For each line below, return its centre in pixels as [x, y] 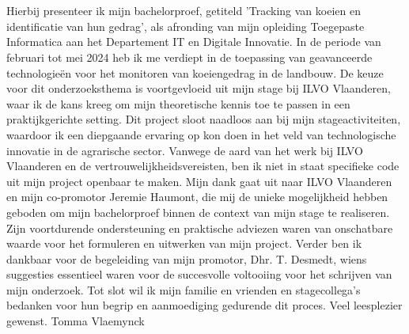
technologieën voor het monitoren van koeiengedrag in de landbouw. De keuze [195, 72]
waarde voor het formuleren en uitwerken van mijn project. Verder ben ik [184, 243]
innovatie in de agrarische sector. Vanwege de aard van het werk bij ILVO [185, 150]
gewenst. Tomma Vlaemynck [76, 321]
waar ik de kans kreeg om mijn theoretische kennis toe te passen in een [178, 103]
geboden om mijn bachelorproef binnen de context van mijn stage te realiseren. [198, 212]
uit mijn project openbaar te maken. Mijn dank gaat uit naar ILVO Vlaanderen [199, 181]
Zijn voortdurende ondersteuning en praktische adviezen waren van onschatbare [200, 228]
